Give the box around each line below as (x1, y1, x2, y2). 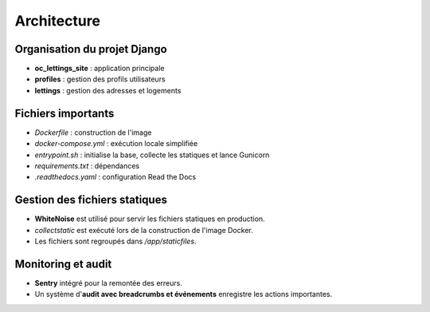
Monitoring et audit (14, 257, 112, 271)
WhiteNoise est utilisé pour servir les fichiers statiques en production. (34, 214, 266, 223)
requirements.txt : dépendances (34, 160, 139, 171)
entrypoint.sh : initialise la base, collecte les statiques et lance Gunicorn (34, 150, 270, 160)
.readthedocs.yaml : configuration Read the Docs (34, 172, 197, 182)
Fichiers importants (14, 106, 115, 120)
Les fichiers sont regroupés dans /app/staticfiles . (34, 236, 197, 246)
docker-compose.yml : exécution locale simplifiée (34, 139, 198, 148)
